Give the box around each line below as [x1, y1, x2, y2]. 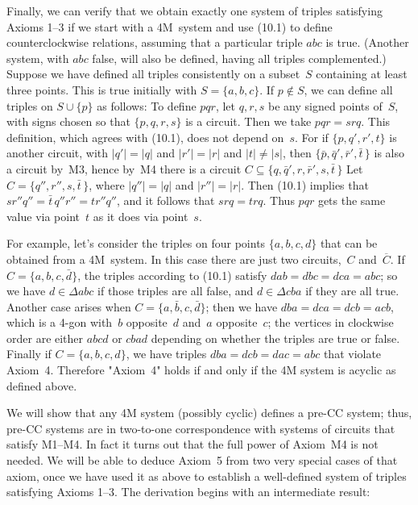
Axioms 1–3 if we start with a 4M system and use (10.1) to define [6, 18, 333, 35]
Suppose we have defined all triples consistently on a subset [6, 65, 300, 82]
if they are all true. [305, 282, 399, 299]
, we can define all [304, 81, 393, 98]
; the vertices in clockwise [267, 314, 394, 331]
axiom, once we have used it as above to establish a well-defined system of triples [6, 467, 407, 484]
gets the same [317, 192, 386, 209]
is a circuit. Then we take [185, 113, 312, 130]
